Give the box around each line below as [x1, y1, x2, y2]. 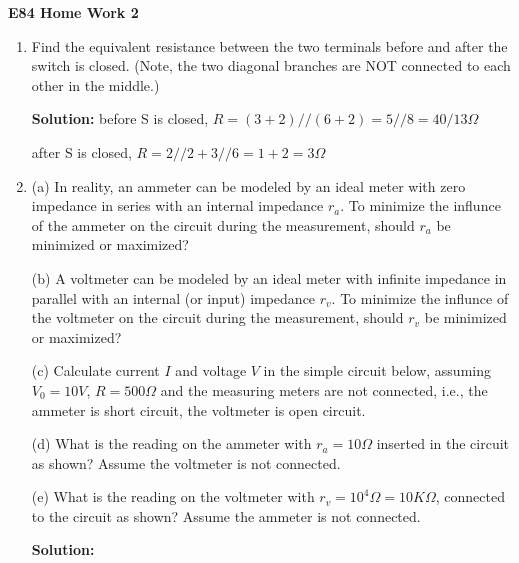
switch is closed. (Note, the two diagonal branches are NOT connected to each [31, 55, 511, 76]
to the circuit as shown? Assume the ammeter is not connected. [31, 505, 421, 526]
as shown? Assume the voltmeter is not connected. [31, 452, 341, 473]
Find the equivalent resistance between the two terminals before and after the [31, 35, 508, 56]
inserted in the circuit [376, 433, 510, 454]
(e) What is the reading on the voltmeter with [31, 486, 315, 507]
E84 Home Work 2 [8, 2, 139, 22]
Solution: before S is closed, [31, 108, 209, 129]
